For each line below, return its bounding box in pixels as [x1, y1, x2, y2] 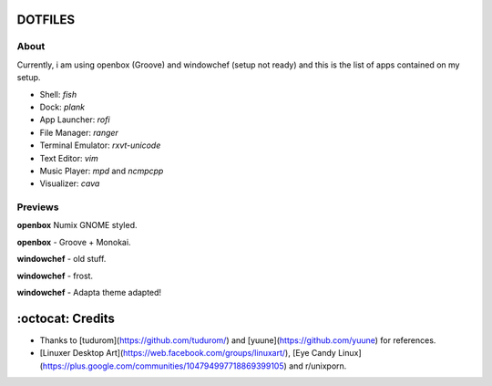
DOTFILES [16, 12, 76, 27]
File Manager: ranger [39, 127, 118, 138]
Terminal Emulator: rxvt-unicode [39, 140, 161, 151]
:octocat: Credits [16, 310, 116, 326]
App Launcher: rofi [39, 114, 110, 125]
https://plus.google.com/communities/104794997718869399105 [42, 360, 284, 371]
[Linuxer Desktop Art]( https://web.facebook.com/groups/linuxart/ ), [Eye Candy [39, 348, 336, 359]
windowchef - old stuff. [16, 254, 107, 265]
